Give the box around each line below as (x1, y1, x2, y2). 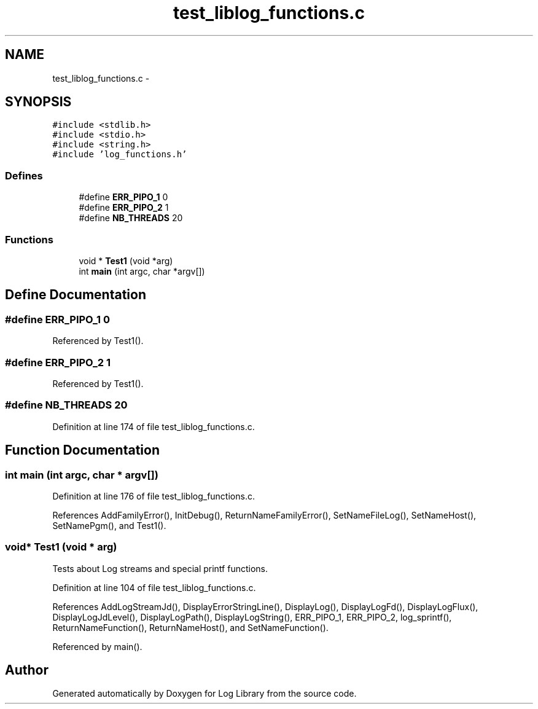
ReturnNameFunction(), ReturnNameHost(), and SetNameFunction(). (52, 622, 329, 633)
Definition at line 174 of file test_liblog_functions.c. (52, 421, 255, 432)
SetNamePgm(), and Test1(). (52, 520, 166, 531)
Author (5, 662, 49, 678)
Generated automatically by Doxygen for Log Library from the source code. (52, 688, 357, 699)
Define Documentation (5, 287, 146, 303)
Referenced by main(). (52, 641, 142, 652)
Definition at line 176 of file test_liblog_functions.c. (52, 490, 255, 501)
